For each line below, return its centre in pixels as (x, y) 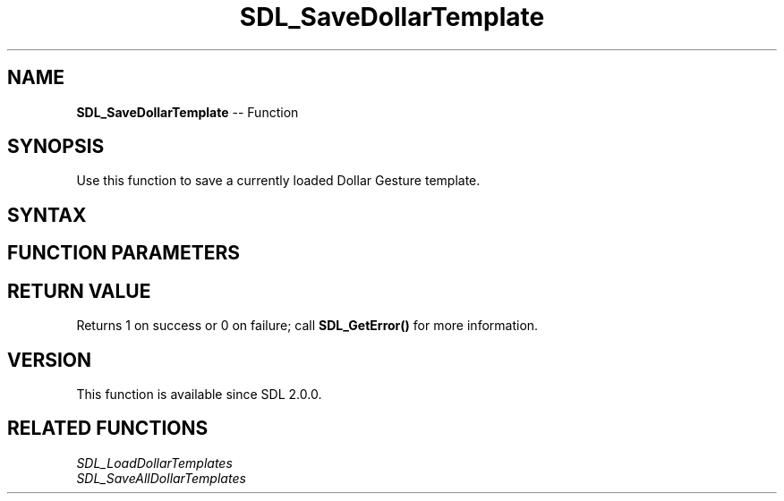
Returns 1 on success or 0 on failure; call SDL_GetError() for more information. (307, 326)
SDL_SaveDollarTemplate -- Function (187, 112)
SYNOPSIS (56, 147)
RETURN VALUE (79, 291)
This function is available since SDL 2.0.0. (199, 394)
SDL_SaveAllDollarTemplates (161, 478)
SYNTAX (47, 215)
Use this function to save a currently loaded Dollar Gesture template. (278, 181)
